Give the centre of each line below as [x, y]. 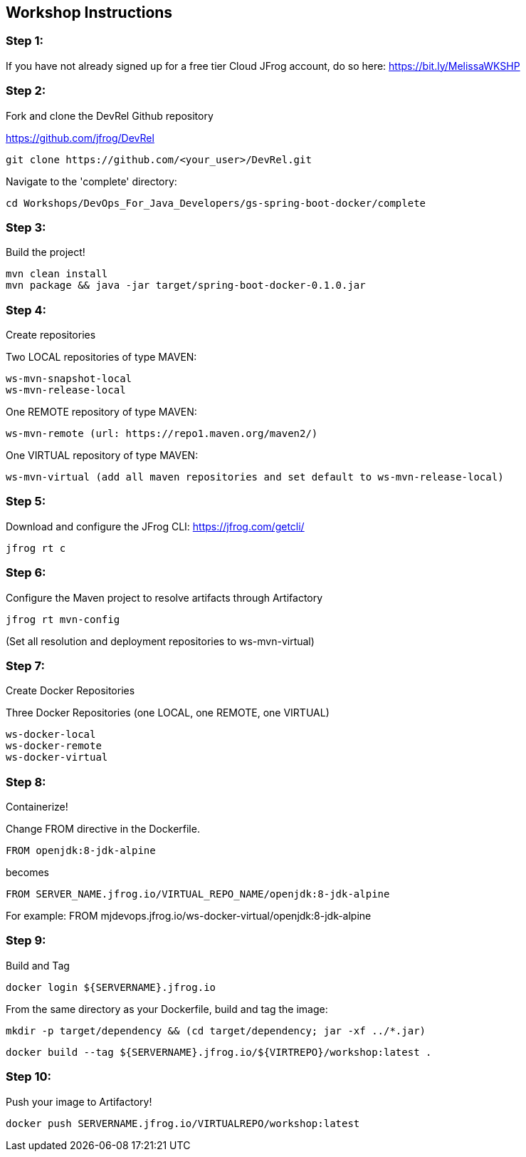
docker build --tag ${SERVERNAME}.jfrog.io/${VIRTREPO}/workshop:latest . [219, 1052]
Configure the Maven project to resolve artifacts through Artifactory [164, 597]
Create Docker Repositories [70, 691]
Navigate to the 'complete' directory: [91, 181]
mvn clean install [57, 274]
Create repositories [51, 335]
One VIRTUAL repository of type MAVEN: [102, 456]
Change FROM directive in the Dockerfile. [103, 829]
